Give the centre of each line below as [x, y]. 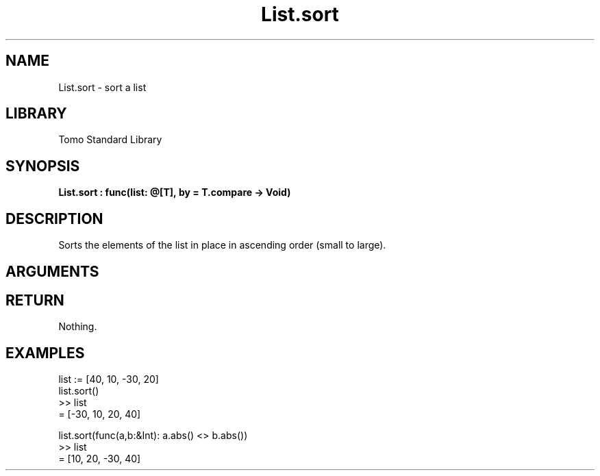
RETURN [35, 300]
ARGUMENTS [52, 271]
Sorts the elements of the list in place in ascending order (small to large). [222, 245]
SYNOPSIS [43, 166]
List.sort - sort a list [102, 87]
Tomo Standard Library [110, 140]
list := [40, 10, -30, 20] [109, 379]
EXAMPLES [45, 353]
